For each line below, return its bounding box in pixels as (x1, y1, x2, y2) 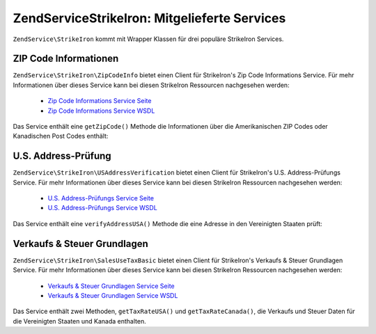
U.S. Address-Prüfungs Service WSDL (47, 204, 158, 212)
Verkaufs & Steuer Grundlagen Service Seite (47, 282, 175, 290)
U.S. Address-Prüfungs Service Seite (47, 194, 155, 202)
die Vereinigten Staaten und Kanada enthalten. (13, 317, 146, 325)
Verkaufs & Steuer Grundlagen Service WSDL (47, 291, 178, 299)
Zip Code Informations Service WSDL (47, 106, 155, 115)
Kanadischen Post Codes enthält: (13, 132, 109, 141)
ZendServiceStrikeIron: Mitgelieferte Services (13, 10, 286, 26)
